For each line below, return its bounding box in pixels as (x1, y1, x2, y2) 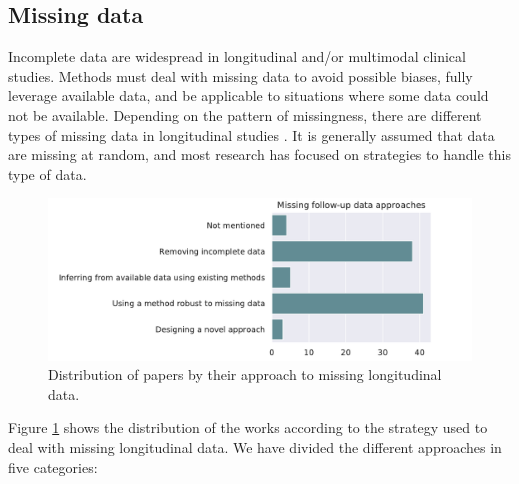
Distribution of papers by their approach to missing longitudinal (48, 364, 442, 385)
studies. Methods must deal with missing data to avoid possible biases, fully (8, 65, 473, 86)
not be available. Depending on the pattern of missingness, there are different (8, 104, 482, 125)
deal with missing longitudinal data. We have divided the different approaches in (8, 437, 502, 458)
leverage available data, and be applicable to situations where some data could (8, 85, 489, 106)
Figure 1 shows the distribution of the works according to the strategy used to (8, 417, 488, 438)
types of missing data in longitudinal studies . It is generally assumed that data (8, 124, 495, 145)
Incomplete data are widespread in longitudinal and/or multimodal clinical (8, 46, 466, 67)
